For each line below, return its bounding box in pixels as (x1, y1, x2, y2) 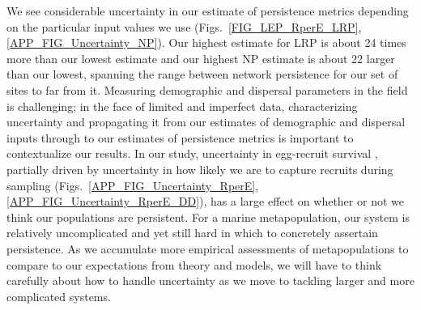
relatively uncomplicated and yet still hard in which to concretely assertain (6, 224, 378, 241)
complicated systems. (6, 287, 111, 304)
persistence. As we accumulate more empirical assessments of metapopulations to (6, 240, 409, 257)
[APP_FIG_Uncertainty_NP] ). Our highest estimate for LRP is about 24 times (6, 34, 406, 51)
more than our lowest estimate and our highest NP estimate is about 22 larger (6, 49, 395, 66)
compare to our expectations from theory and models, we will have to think (6, 256, 382, 273)
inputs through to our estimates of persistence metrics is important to (6, 129, 354, 146)
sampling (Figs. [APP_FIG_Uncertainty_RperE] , (6, 176, 259, 193)
